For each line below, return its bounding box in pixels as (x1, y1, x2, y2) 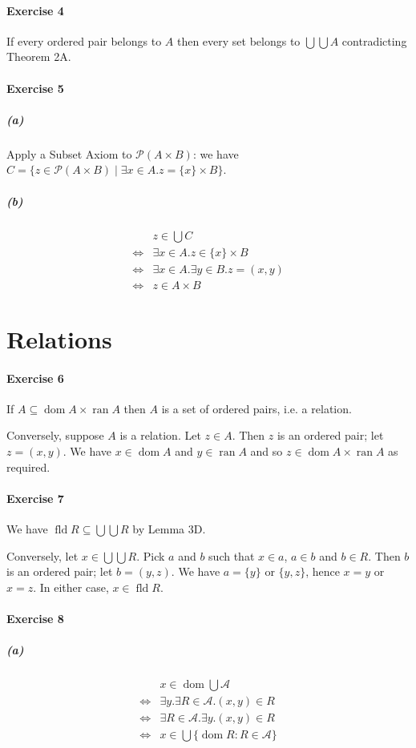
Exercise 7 (6, 489, 64, 506)
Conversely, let (6, 547, 79, 564)
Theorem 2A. (6, 48, 71, 65)
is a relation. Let (119, 427, 201, 444)
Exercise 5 (6, 79, 64, 96)
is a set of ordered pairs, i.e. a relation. (161, 400, 352, 416)
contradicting (341, 32, 407, 49)
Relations (6, 322, 112, 355)
